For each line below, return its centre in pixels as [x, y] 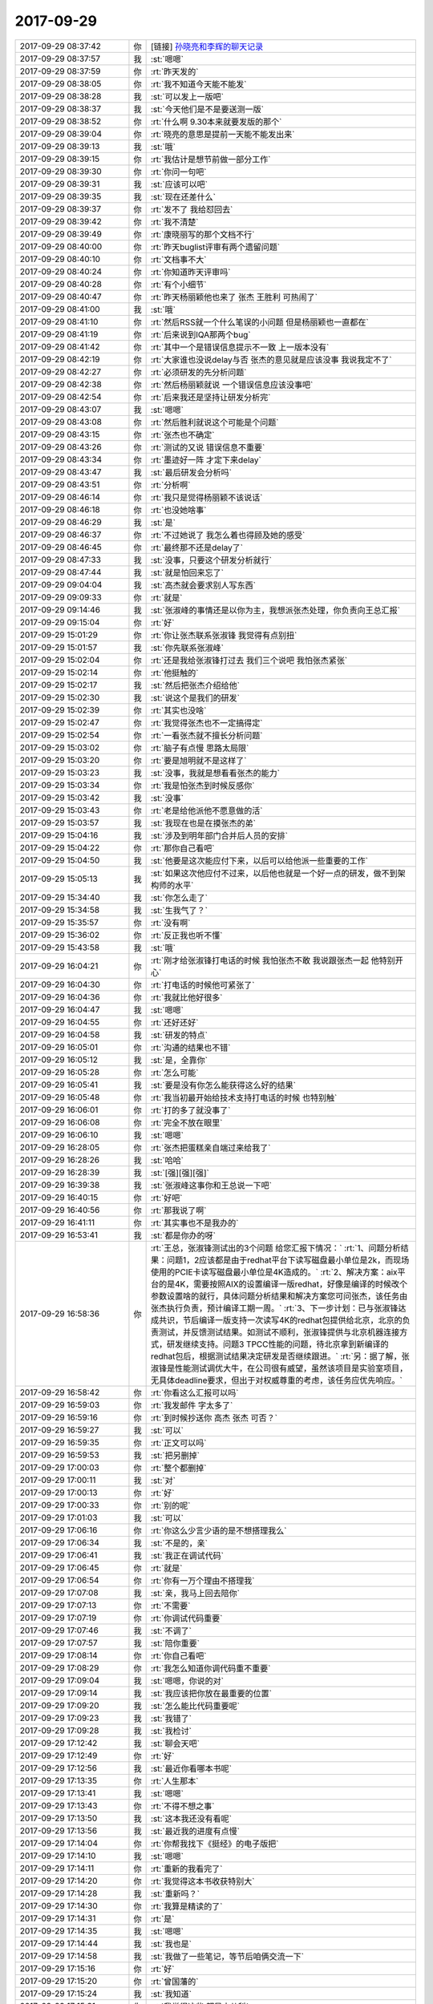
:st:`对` [163, 1481]
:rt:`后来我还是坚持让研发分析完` [210, 397]
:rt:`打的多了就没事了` [190, 1110]
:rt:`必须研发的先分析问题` [198, 372]
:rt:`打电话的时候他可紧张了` [202, 984]
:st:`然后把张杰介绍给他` [195, 685]
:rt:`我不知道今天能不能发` [198, 84]
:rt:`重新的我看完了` [186, 1869]
